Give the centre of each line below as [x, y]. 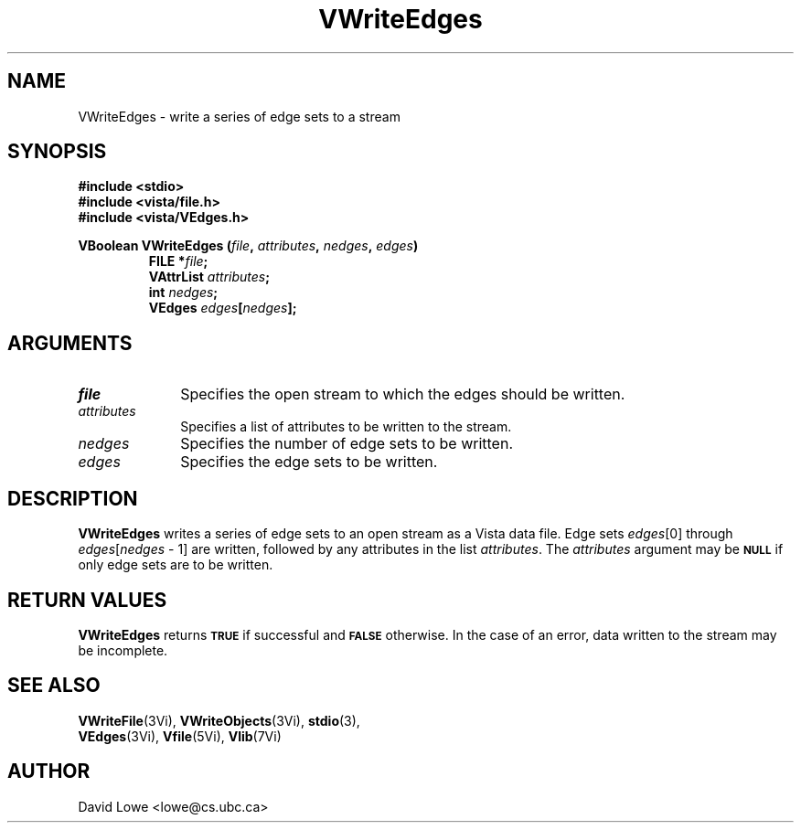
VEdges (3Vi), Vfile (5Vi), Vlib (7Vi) [180, 736]
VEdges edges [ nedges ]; [223, 308]
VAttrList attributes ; [209, 277]
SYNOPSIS [57, 152]
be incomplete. [123, 650]
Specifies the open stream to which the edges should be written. [403, 394]
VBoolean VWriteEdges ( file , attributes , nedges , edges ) [248, 246]
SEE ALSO [54, 686]
